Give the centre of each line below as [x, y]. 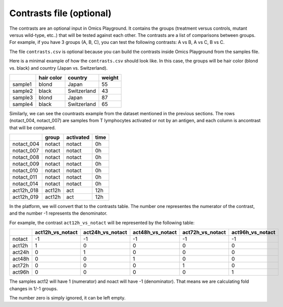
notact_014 [25, 184]
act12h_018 [25, 190]
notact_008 [26, 158]
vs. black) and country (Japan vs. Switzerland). [59, 68]
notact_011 [25, 177]
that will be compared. [33, 127]
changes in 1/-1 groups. [34, 288]
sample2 [22, 91]
